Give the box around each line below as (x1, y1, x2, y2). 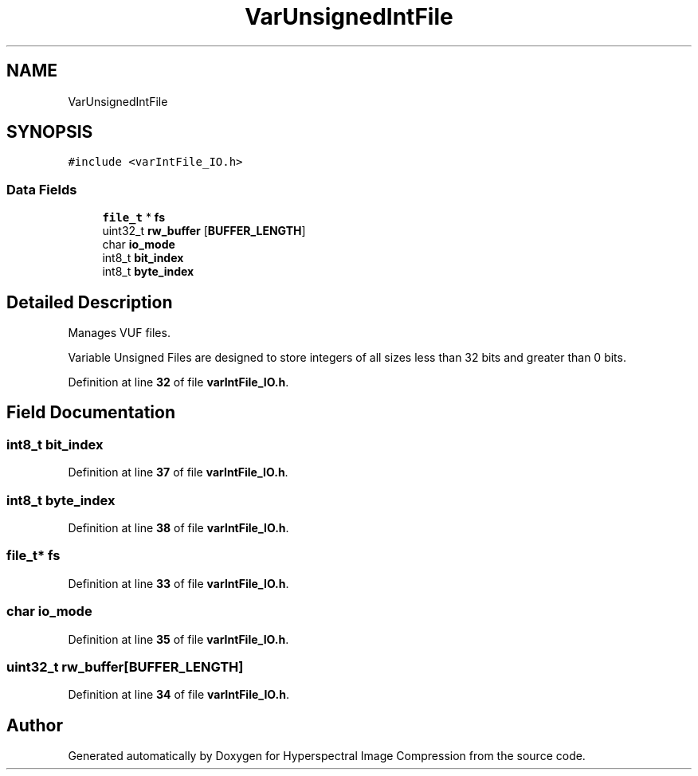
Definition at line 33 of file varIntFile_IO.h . (68, 576, 289, 590)
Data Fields (6, 181, 77, 198)
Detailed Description (6, 292, 173, 312)
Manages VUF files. (68, 326, 171, 340)
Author (6, 715, 63, 735)
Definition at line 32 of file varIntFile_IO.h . (68, 375, 289, 390)
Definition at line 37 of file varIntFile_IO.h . (68, 465, 288, 480)
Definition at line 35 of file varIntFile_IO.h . (68, 632, 289, 646)
